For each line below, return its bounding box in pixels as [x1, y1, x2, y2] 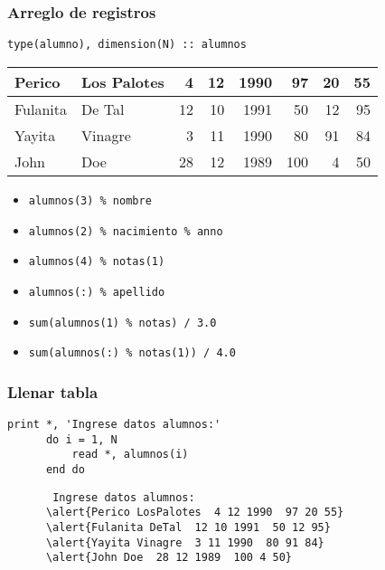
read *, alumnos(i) [71, 448, 189, 461]
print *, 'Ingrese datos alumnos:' [7, 418, 221, 432]
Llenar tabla [7, 380, 99, 403]
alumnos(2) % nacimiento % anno [28, 224, 223, 238]
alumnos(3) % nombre [28, 194, 152, 207]
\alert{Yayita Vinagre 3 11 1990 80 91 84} [45, 536, 324, 549]
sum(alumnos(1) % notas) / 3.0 [28, 316, 217, 329]
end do [45, 463, 85, 476]
